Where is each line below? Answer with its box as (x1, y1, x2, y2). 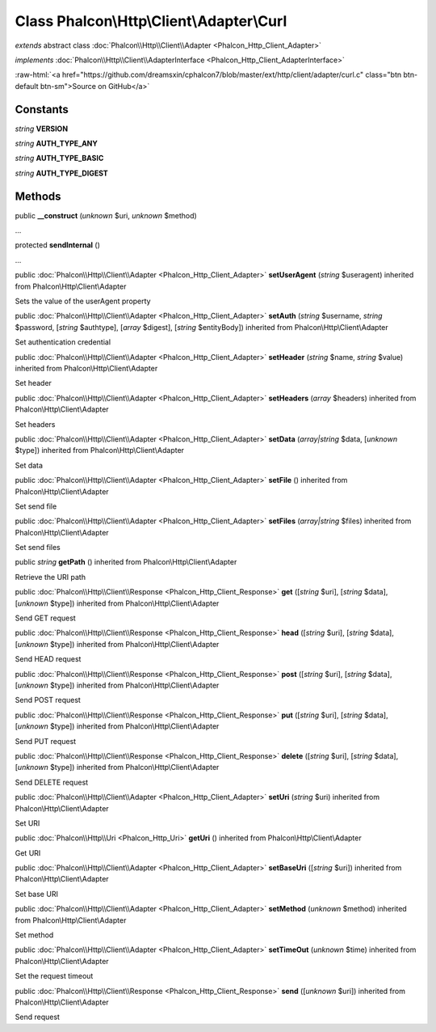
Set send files (15, 543, 61, 552)
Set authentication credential (15, 337, 111, 347)
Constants (15, 102, 69, 116)
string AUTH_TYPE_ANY (15, 138, 99, 149)
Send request (15, 1012, 61, 1022)
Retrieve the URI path (15, 572, 86, 582)
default (15, 81, 40, 91)
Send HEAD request (15, 654, 82, 664)
